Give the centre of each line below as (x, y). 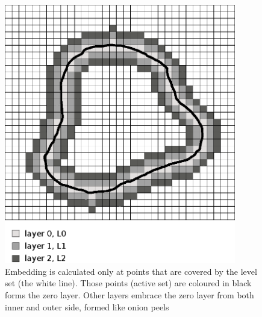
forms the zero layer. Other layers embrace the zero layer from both (129, 295)
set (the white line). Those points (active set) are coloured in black (128, 283)
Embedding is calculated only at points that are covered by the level (131, 271)
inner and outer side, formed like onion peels (87, 306)
